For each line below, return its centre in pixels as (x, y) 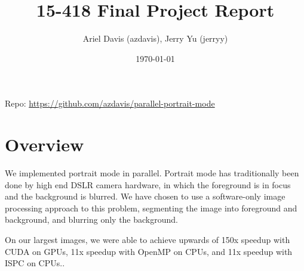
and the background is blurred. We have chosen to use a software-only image (145, 196)
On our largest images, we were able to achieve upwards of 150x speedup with (148, 239)
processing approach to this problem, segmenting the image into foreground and (151, 208)
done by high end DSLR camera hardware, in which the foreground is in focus (148, 184)
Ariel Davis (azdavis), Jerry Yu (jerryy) (155, 38)
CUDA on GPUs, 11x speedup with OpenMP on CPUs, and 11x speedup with (149, 251)
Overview (44, 144)
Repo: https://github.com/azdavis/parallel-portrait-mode (110, 103)
